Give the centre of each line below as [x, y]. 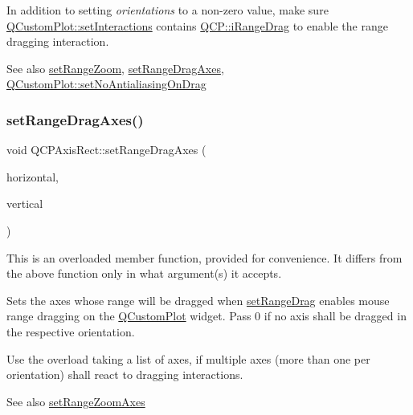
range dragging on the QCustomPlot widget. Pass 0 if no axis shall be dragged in [206, 316]
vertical [25, 203]
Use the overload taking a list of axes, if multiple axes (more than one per [188, 358]
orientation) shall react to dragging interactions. [125, 374]
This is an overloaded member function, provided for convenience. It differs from [204, 257]
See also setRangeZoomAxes [76, 401]
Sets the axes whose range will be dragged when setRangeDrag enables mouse [198, 300]
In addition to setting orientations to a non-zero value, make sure [168, 10]
